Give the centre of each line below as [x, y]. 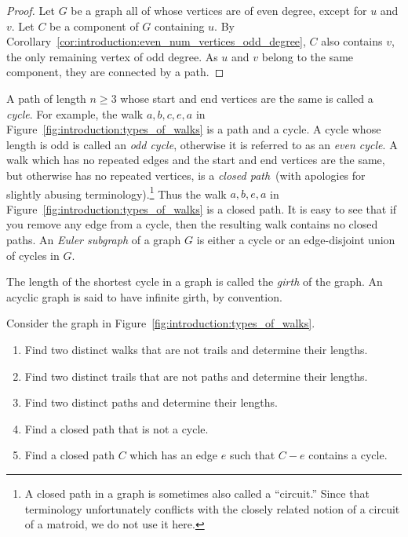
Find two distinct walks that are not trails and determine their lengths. [196, 349]
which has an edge [174, 455]
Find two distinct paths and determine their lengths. [151, 402]
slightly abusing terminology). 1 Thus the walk [117, 192]
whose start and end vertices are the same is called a [247, 98]
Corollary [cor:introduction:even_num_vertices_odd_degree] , [156, 41]
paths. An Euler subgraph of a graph [94, 239]
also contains [352, 41]
